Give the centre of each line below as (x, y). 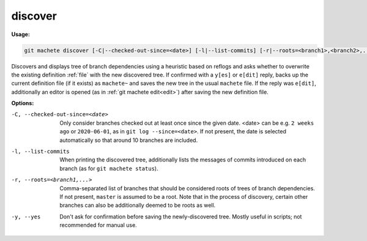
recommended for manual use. (98, 225)
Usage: (21, 34)
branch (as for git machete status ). (109, 168)
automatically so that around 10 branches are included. (129, 140)
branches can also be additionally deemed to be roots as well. (138, 206)
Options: (23, 103)
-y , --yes (26, 217)
